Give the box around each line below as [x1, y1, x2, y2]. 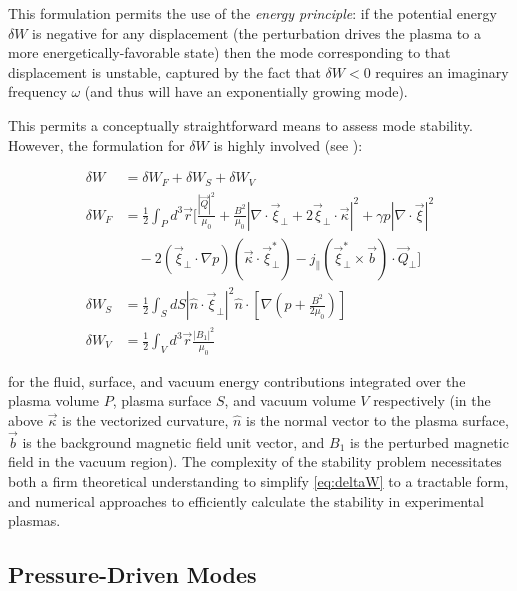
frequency [8, 81, 67, 102]
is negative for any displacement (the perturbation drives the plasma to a [32, 22, 481, 43]
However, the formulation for [8, 134, 185, 155]
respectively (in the [373, 390, 491, 411]
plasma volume [8, 390, 100, 411]
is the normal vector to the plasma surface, [246, 409, 509, 430]
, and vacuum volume [224, 390, 356, 411]
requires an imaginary [375, 61, 509, 82]
